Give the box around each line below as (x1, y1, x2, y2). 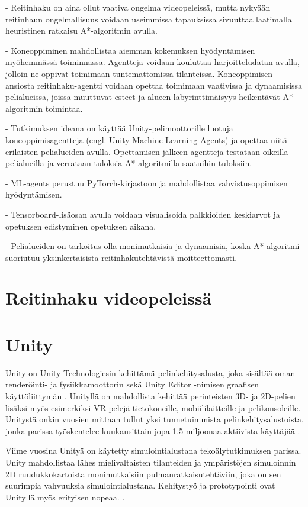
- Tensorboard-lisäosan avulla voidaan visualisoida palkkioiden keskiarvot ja (5, 208, 280, 220)
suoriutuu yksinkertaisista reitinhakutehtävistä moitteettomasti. (5, 251, 238, 263)
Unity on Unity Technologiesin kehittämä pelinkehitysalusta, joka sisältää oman (5, 366, 296, 379)
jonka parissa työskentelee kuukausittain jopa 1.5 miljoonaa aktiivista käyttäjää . (5, 424, 300, 437)
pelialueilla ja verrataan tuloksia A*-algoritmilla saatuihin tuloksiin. (5, 157, 252, 169)
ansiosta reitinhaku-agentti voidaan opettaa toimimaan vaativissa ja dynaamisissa (5, 79, 303, 91)
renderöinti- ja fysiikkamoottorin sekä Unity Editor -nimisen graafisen (5, 378, 259, 390)
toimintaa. (45, 102, 83, 114)
